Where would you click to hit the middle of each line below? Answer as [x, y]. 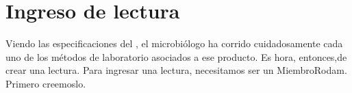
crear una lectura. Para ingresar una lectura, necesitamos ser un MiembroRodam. [176, 70]
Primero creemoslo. [46, 83]
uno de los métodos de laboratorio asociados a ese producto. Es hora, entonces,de [176, 56]
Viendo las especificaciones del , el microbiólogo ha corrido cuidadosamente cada [174, 43]
